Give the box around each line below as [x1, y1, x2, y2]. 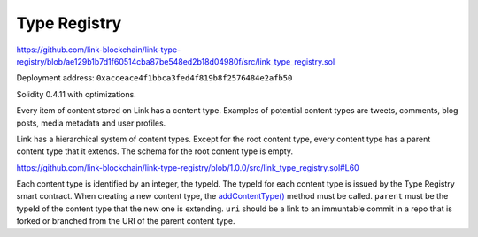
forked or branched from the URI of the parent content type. [16, 216, 235, 226]
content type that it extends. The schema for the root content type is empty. [16, 146, 294, 157]
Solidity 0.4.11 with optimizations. [16, 88, 136, 99]
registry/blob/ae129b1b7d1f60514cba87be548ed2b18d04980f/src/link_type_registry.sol [16, 56, 335, 66]
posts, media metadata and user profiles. [16, 118, 166, 128]
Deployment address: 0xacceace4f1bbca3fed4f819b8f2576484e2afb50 [16, 73, 293, 83]
